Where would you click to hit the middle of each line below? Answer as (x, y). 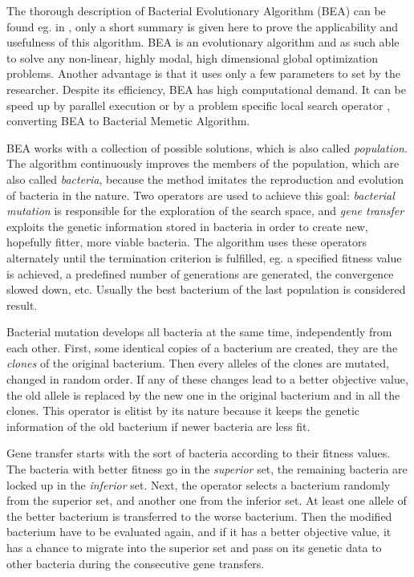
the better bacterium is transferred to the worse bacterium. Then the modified (199, 516)
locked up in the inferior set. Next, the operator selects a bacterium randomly (199, 484)
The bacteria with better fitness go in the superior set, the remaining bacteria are (207, 469)
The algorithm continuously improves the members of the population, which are (203, 163)
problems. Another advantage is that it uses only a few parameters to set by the (203, 73)
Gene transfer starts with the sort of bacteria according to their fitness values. (199, 453)
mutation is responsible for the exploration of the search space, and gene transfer (205, 211)
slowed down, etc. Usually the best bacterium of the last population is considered (206, 289)
